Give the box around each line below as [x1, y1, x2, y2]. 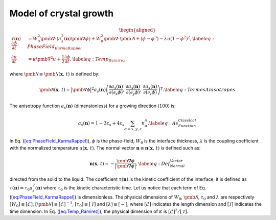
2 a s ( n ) [91, 86, 106, 94]
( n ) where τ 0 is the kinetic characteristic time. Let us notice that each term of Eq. [35, 185, 206, 192]
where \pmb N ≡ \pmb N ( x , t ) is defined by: [9, 70, 100, 77]
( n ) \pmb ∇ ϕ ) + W [64, 36, 101, 41]
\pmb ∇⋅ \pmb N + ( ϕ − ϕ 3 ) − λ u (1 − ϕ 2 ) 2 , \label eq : [103, 35, 214, 41]
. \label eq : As [147, 120, 178, 126]
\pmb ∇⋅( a [40, 36, 61, 41]
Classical [178, 118, 196, 123]
